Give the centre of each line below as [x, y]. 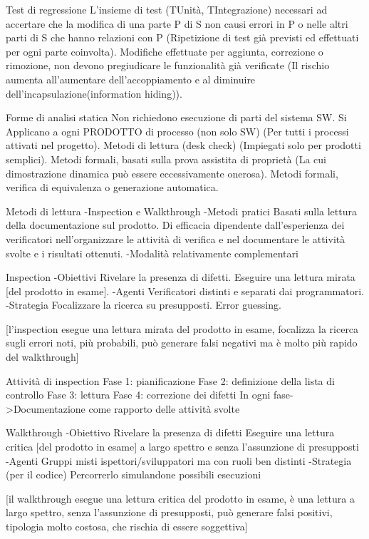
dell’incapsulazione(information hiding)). [94, 93]
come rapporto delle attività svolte [164, 408]
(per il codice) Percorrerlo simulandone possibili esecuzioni [134, 474]
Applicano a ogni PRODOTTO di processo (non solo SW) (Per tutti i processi [177, 131]
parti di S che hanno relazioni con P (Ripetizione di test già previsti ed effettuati [182, 37]
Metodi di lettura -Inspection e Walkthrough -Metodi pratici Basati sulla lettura [181, 211]
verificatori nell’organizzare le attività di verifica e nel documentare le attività [176, 238]
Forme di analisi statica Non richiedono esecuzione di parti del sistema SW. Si [176, 117]
